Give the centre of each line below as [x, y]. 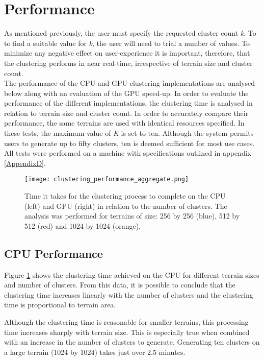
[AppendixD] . [25, 163]
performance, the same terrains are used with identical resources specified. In [124, 123]
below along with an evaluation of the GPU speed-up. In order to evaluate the [126, 93]
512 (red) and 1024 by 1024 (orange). [83, 225]
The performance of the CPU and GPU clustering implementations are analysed [130, 83]
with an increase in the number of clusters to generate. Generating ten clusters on [132, 342]
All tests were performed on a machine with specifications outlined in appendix [128, 153]
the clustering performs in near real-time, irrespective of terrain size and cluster [128, 63]
